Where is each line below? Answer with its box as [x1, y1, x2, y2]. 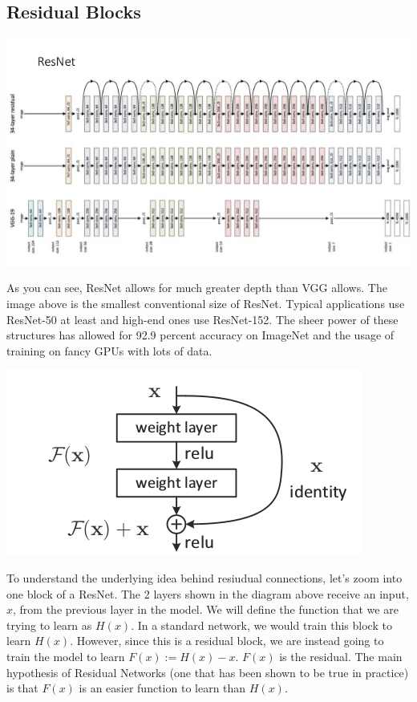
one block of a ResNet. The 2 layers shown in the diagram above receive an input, [6, 585, 409, 602]
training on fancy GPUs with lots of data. [6, 342, 213, 359]
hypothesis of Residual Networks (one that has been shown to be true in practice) [6, 663, 409, 680]
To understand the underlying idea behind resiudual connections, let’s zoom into [6, 569, 403, 586]
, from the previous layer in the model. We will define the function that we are [13, 601, 399, 618]
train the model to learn [6, 647, 125, 664]
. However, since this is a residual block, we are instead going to [70, 632, 384, 649]
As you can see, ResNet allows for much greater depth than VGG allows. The [6, 279, 387, 296]
